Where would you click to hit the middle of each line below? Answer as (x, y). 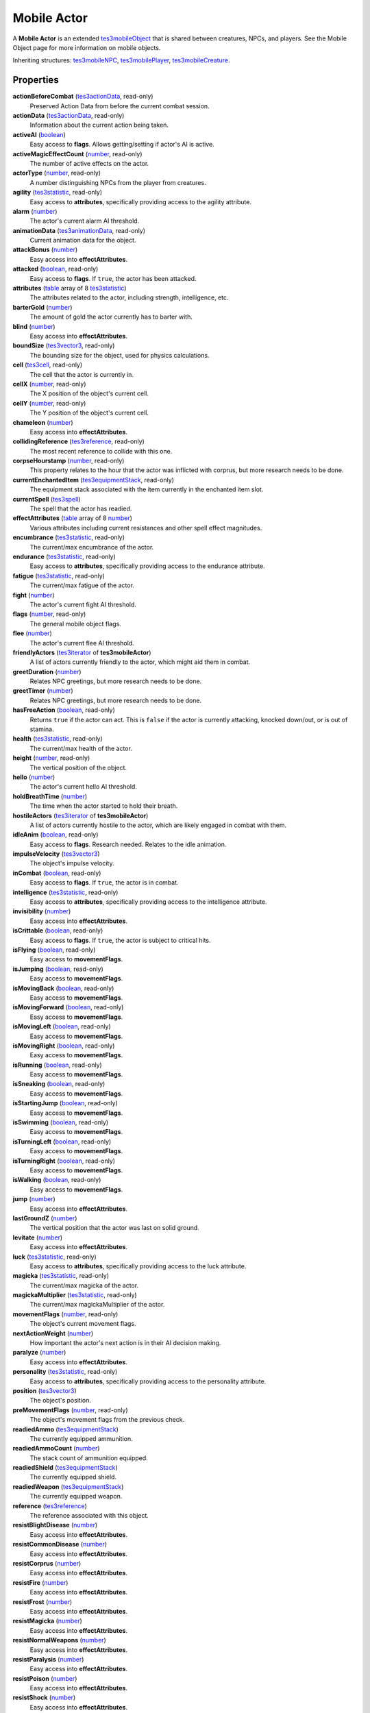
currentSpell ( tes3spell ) (47, 499)
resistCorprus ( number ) (47, 1563)
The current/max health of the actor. (81, 748)
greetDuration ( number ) (47, 671)
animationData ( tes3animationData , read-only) (79, 230)
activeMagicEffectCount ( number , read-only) (78, 153)
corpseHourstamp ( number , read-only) (69, 461)
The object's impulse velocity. (72, 863)
